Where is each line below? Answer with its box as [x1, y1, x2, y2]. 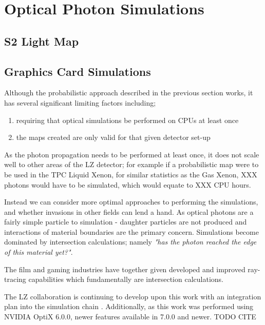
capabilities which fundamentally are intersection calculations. [28, 274, 223, 285]
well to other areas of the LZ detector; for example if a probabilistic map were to [4, 159, 259, 170]
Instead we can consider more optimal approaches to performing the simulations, [4, 196, 258, 207]
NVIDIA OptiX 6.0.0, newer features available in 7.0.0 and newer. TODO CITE [4, 311, 256, 322]
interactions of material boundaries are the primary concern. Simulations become [4, 226, 259, 237]
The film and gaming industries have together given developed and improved [4, 263, 245, 274]
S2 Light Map [4, 33, 79, 49]
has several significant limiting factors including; [4, 97, 156, 108]
